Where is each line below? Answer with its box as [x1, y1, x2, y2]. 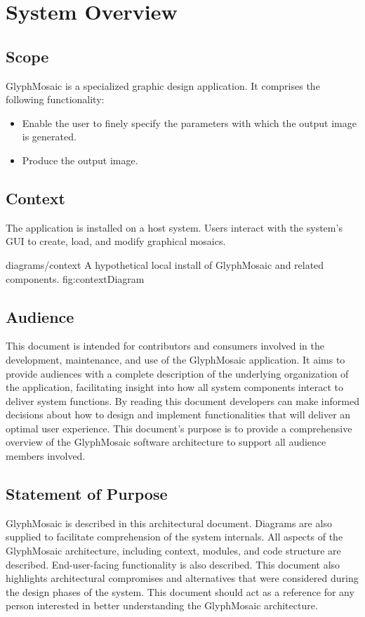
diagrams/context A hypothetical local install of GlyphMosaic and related [6, 257, 324, 272]
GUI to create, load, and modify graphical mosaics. [6, 234, 226, 248]
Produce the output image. [22, 152, 138, 167]
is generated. [22, 129, 77, 144]
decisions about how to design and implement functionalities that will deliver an [6, 407, 351, 422]
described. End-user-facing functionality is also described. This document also [6, 557, 340, 571]
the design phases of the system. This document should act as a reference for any [6, 584, 354, 599]
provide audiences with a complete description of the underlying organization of [6, 366, 349, 380]
